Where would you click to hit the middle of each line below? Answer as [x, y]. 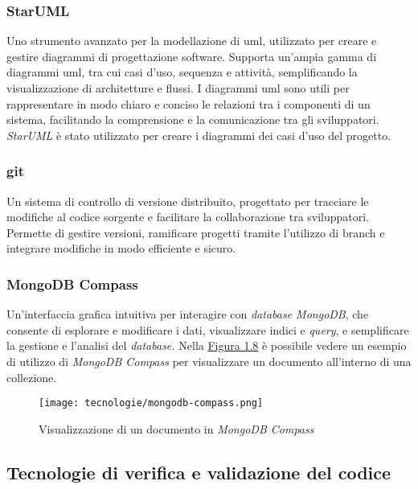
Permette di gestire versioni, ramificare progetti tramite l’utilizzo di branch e [196, 232]
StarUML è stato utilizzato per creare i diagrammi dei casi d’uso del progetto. [199, 135]
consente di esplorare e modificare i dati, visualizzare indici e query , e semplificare [208, 329]
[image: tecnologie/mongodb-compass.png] [151, 403]
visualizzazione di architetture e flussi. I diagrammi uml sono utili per [178, 88]
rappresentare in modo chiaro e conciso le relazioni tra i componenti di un [189, 103]
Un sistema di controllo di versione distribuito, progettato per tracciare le [188, 201]
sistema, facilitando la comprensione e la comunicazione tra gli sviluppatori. [193, 119]
